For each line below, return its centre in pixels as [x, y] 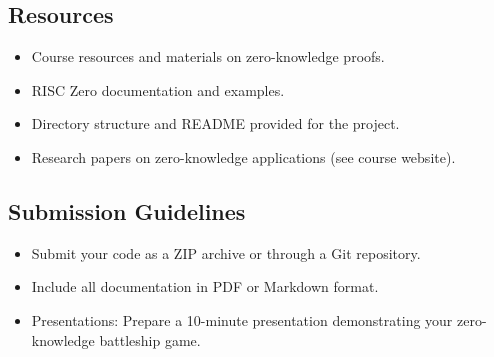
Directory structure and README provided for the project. [215, 123]
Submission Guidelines [127, 210]
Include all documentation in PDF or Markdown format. [205, 286]
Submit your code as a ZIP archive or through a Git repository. [226, 252]
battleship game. [150, 339]
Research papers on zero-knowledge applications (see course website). [243, 156]
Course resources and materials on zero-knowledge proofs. [208, 56]
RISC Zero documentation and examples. [158, 89]
